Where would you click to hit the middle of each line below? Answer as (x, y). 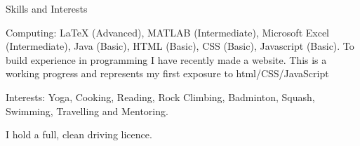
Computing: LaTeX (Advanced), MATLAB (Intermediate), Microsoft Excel (167, 32)
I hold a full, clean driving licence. (79, 134)
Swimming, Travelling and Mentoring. (87, 111)
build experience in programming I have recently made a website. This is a (166, 59)
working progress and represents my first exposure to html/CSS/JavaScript (167, 73)
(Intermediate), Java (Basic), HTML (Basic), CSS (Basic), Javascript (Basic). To (180, 46)
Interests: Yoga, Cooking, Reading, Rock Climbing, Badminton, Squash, (160, 97)
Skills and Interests (47, 8)
